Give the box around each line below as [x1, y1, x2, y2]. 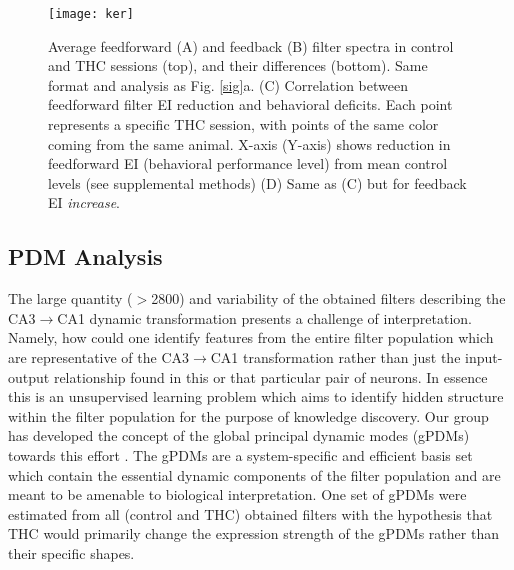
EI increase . [48, 192, 121, 213]
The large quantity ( [8, 288, 133, 309]
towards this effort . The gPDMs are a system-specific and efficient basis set [8, 444, 473, 465]
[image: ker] [48, 7, 134, 21]
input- [465, 346, 503, 367]
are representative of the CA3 [8, 346, 190, 367]
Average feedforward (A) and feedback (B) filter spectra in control [48, 35, 454, 56]
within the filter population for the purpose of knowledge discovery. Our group [8, 405, 489, 426]
